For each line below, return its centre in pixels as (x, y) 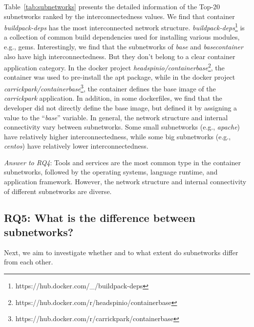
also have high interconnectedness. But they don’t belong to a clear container (120, 56)
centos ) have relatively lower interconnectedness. (76, 146)
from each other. (29, 262)
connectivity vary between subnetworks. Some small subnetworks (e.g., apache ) (122, 127)
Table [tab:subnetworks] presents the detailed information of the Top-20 (112, 6)
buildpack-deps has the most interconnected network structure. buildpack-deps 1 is (124, 27)
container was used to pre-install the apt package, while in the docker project (120, 77)
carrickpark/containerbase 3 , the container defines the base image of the (110, 88)
